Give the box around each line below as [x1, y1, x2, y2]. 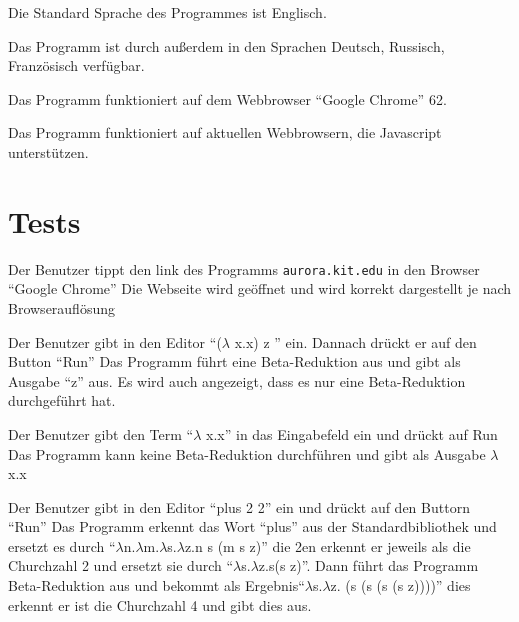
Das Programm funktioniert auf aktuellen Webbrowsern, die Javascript [8, 122, 442, 143]
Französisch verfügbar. [8, 55, 145, 76]
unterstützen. [8, 141, 89, 162]
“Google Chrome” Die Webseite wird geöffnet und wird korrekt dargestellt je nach [8, 278, 512, 299]
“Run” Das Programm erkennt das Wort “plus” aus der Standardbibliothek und [8, 516, 497, 537]
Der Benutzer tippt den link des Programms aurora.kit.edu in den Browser [8, 258, 480, 279]
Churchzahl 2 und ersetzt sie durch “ [8, 555, 234, 576]
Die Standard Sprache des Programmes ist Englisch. [8, 2, 327, 22]
